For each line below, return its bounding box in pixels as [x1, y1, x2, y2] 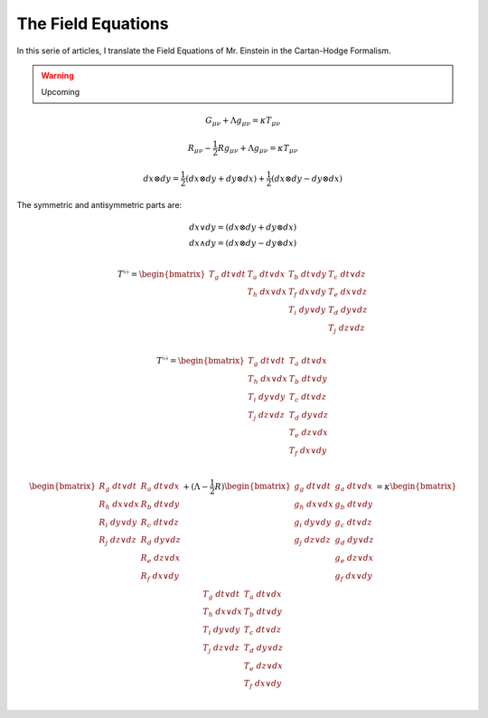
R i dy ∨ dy [99, 516, 137, 529]
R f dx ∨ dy [140, 571, 180, 583]
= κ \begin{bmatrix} [376, 481, 457, 492]
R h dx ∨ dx [99, 498, 140, 511]
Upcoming [41, 87, 80, 98]
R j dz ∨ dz [99, 534, 137, 547]
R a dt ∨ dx [140, 481, 180, 494]
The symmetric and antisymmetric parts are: [16, 199, 183, 210]
